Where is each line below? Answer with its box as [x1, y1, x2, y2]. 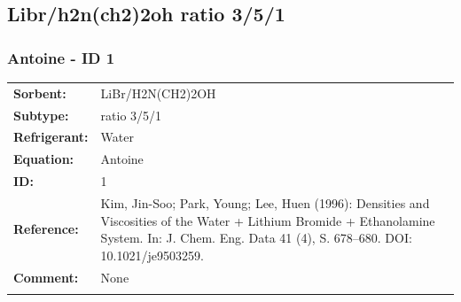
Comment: [13, 267, 79, 286]
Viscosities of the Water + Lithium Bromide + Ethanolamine [100, 211, 435, 229]
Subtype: [13, 105, 69, 124]
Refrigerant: [13, 128, 89, 146]
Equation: [13, 150, 74, 168]
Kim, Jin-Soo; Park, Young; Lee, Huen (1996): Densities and [100, 193, 430, 212]
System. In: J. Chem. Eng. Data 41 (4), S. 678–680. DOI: [100, 228, 412, 247]
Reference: [13, 220, 79, 238]
